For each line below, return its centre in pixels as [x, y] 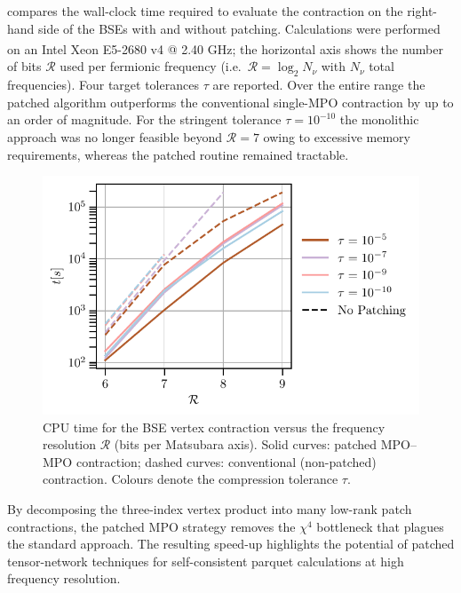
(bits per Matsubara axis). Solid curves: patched [246, 444]
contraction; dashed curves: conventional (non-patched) [226, 461]
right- [422, 11]
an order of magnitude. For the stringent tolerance [144, 119]
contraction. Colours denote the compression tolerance [191, 479]
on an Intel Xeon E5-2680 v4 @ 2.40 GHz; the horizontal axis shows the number [225, 48]
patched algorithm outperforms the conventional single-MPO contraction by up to [230, 102]
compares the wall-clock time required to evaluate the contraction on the [205, 11]
